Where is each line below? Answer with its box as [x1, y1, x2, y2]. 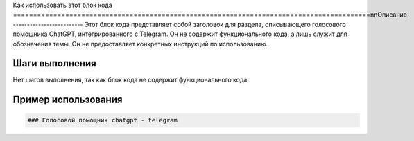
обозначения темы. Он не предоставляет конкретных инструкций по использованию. [12, 39, 268, 48]
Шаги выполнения [12, 57, 96, 69]
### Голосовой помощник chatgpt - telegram [27, 116, 178, 124]
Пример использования [12, 94, 123, 106]
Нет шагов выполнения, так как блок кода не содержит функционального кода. [12, 76, 249, 84]
